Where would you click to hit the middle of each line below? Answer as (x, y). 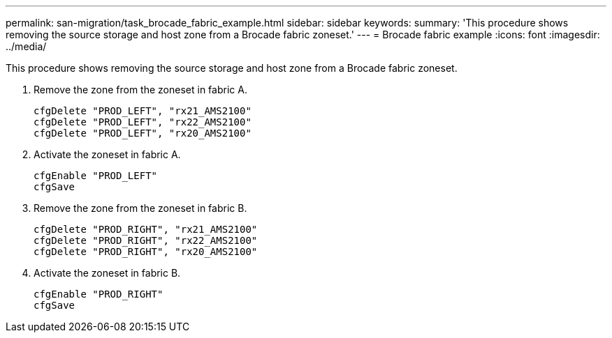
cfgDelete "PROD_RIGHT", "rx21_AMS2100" (146, 229)
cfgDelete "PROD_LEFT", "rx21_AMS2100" (143, 111)
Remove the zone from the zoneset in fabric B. (140, 208)
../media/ (26, 46)
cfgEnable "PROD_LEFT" (96, 176)
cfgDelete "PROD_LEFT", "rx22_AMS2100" (143, 122)
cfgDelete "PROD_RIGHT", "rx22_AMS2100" (146, 240)
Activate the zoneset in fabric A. (107, 154)
